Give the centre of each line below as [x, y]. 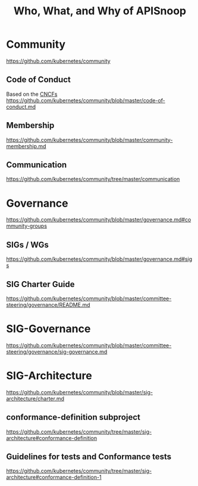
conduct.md [21, 107]
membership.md [26, 146]
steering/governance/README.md [48, 304]
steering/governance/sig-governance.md [57, 351]
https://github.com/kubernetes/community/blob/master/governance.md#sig [99, 259]
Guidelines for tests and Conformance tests [89, 457]
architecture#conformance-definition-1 [54, 477]
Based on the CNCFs [32, 94]
